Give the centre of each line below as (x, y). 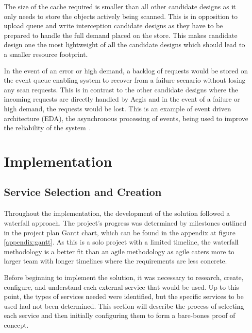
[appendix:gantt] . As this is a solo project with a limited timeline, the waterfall (121, 242)
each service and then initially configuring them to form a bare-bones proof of (120, 315)
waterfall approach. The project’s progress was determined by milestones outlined (125, 223)
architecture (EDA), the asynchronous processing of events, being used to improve (126, 118)
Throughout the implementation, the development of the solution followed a (117, 213)
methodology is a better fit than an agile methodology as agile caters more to (119, 251)
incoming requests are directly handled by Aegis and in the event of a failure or (122, 99)
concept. (16, 325)
